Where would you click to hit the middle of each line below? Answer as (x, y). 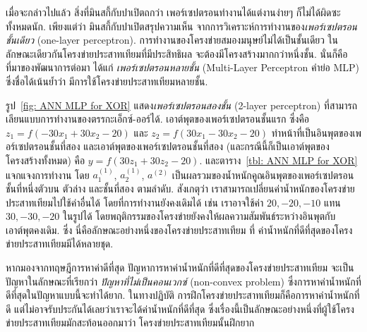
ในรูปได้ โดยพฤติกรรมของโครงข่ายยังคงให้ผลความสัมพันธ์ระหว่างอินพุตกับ (199, 216)
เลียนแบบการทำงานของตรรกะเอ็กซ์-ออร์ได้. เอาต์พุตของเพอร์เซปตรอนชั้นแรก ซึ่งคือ (158, 119)
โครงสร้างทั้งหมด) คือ (46, 160)
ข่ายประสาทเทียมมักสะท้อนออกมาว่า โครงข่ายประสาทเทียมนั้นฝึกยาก (130, 322)
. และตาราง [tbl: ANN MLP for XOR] (278, 160)
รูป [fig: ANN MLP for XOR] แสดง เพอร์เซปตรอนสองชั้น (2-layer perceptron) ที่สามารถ (181, 105)
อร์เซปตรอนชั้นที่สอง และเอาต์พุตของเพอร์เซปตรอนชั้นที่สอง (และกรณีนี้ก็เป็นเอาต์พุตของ (168, 146)
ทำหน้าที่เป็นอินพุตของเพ (316, 132)
